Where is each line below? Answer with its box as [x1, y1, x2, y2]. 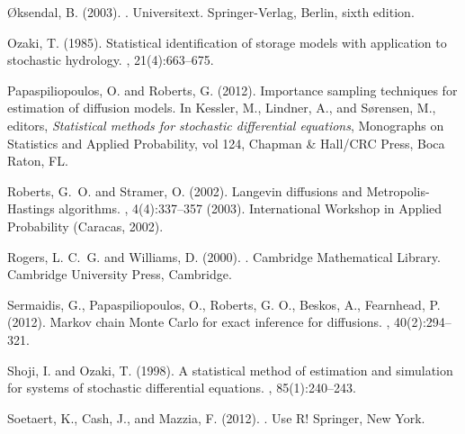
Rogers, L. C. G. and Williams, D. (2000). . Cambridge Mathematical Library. [7, 247, 441, 266]
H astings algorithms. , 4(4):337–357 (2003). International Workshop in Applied [7, 199, 443, 218]
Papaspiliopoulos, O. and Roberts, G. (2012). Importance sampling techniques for [7, 80, 458, 99]
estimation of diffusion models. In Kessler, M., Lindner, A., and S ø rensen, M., [7, 98, 436, 117]
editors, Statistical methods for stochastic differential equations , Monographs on [7, 115, 444, 134]
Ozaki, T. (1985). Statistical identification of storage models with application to [7, 32, 447, 51]
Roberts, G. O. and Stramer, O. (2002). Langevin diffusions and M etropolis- [7, 181, 430, 200]
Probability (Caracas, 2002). [7, 216, 164, 235]
